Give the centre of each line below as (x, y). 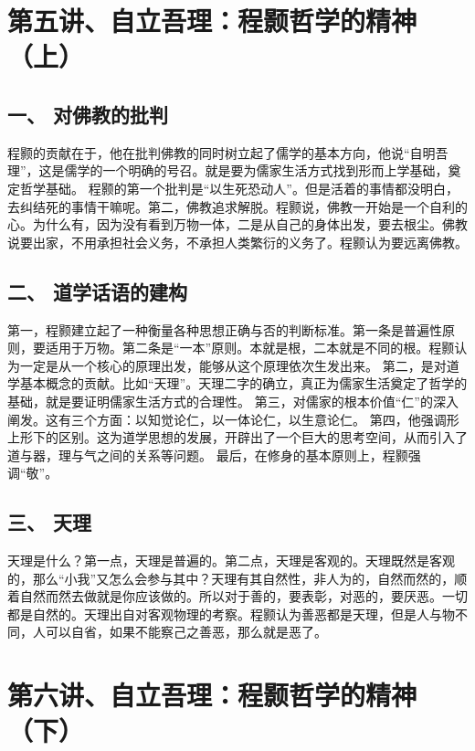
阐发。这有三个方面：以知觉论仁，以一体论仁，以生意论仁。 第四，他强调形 (233, 419)
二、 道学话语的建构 (98, 291)
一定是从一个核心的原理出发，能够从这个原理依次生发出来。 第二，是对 (233, 365)
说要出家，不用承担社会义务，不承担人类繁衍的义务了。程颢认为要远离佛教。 (237, 242)
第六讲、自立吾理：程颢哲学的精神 (212, 695)
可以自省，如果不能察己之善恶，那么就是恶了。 (186, 632)
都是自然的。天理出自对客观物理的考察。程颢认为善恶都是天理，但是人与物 (231, 613)
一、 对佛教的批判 (88, 114)
